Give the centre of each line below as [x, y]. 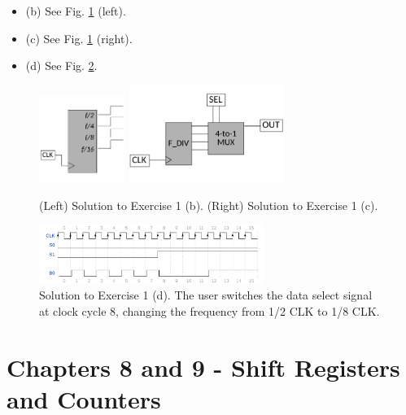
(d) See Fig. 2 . [61, 66]
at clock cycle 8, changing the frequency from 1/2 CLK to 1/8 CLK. [210, 311]
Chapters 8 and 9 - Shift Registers [203, 367]
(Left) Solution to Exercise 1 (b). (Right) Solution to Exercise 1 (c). [209, 205]
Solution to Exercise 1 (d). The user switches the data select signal [206, 295]
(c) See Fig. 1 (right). [79, 38]
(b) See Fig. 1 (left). [76, 11]
